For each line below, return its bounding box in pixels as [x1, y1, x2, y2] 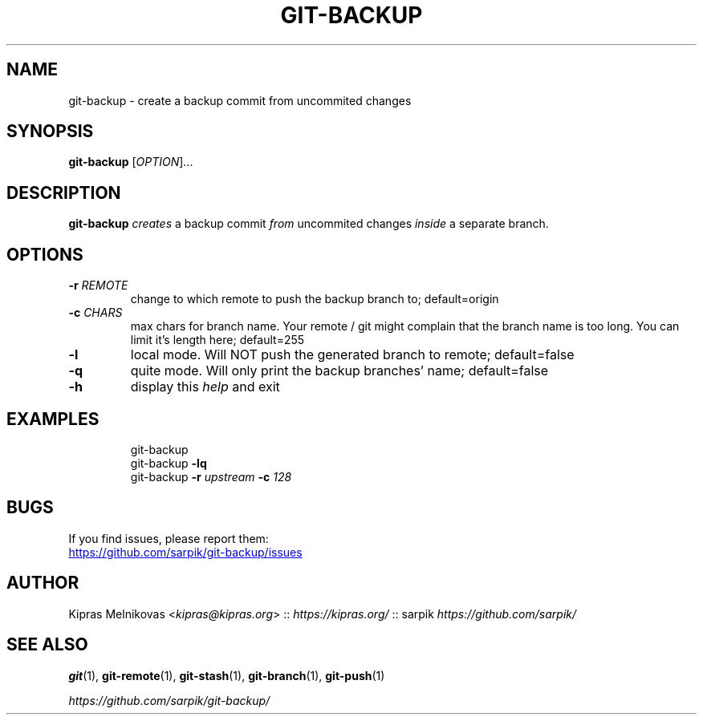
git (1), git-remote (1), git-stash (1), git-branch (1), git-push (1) [68, 668, 385, 683]
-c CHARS [68, 306, 123, 320]
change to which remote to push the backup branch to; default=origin [130, 292, 499, 306]
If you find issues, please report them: [68, 531, 269, 545]
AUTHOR [6, 573, 79, 593]
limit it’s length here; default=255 [130, 333, 305, 347]
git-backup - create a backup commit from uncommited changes [68, 93, 412, 107]
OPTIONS [6, 244, 83, 265]
